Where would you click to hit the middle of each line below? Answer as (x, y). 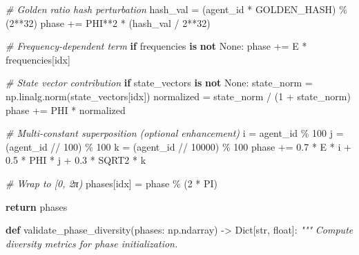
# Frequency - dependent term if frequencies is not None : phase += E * (156, 46)
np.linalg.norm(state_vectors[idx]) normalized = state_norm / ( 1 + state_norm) (178, 96)
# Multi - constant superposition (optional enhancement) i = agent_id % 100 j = (175, 133)
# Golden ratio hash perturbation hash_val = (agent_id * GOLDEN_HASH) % (176, 9)
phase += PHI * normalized (66, 110)
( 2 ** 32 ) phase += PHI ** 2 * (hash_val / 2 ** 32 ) (108, 22)
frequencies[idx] (38, 59)
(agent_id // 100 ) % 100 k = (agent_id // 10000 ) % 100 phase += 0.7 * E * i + (178, 146)
